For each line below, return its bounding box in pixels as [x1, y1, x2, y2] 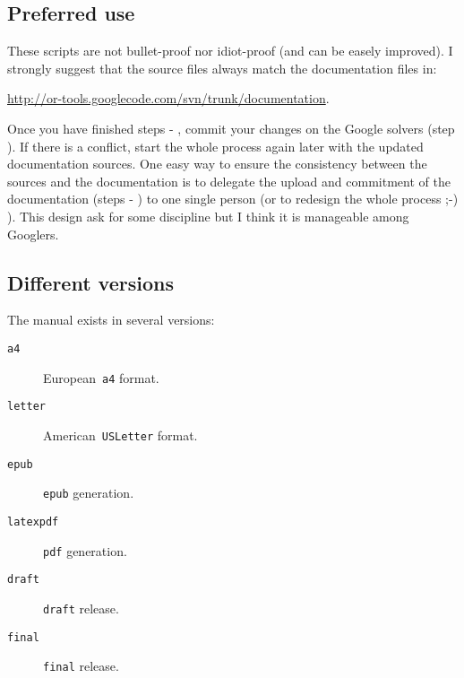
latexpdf [7, 515, 59, 528]
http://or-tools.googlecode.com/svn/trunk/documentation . [7, 89, 330, 108]
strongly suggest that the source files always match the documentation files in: [7, 58, 437, 77]
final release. [43, 656, 119, 675]
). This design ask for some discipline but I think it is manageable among [7, 206, 409, 225]
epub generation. [43, 483, 134, 502]
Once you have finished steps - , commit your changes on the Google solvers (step [7, 118, 455, 137]
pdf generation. [43, 541, 127, 560]
